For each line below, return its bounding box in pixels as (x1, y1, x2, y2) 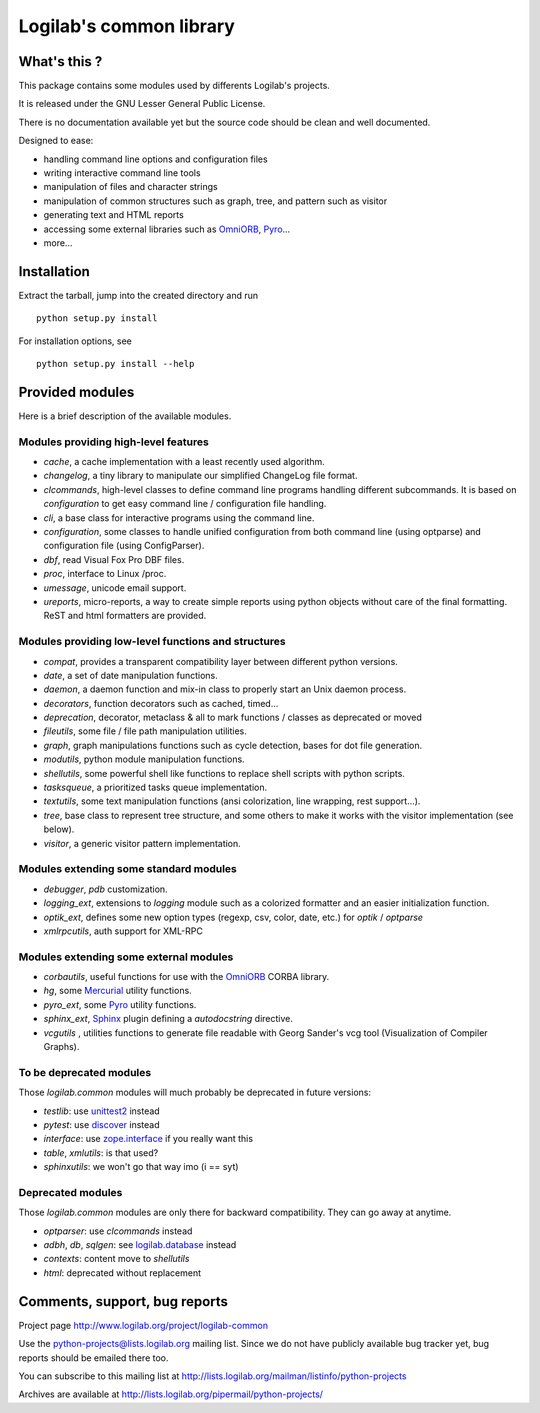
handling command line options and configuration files (43, 153, 269, 165)
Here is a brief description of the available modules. (18, 410, 232, 422)
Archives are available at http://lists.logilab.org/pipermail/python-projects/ (18, 1388, 324, 1400)
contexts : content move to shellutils (43, 1253, 190, 1265)
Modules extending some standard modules (18, 862, 237, 876)
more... (43, 236, 73, 249)
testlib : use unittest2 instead (43, 1105, 160, 1117)
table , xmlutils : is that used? (43, 1146, 159, 1159)
